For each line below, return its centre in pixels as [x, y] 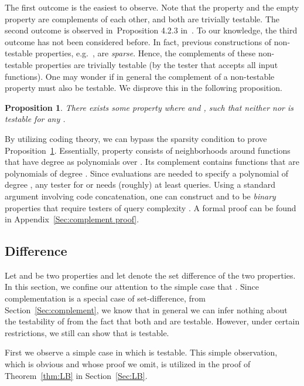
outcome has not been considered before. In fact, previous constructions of [138, 41]
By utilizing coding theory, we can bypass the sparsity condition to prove [136, 138]
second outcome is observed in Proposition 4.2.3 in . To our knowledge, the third [151, 30]
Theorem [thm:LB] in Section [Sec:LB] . [76, 375]
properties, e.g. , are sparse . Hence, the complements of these [146, 53]
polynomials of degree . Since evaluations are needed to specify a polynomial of [147, 173]
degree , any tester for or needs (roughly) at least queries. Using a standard [140, 184]
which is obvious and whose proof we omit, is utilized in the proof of [128, 364]
